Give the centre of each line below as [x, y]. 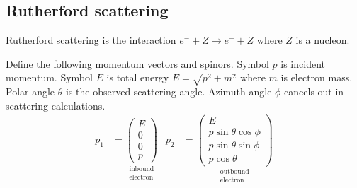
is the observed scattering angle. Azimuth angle [169, 92]
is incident [303, 63]
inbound [142, 169]
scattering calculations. [56, 105]
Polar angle [30, 92]
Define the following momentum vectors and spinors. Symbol [137, 63]
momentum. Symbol [49, 77]
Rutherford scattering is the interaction [91, 40]
